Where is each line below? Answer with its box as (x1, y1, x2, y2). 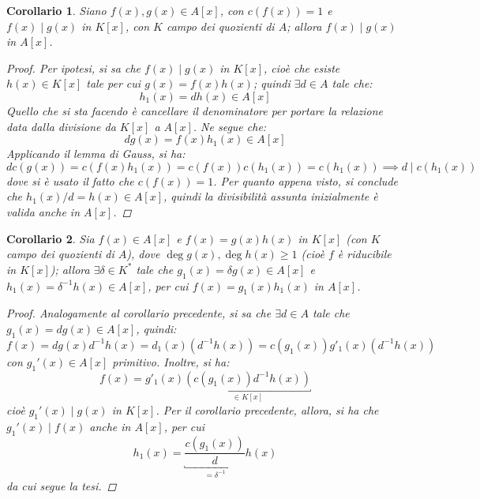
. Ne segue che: (193, 118, 267, 134)
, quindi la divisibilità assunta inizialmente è (163, 188, 378, 204)
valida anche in (6, 203, 81, 219)
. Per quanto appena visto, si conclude (213, 172, 398, 189)
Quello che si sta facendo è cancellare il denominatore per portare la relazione (6, 102, 384, 118)
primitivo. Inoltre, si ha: (112, 353, 230, 370)
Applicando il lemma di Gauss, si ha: (6, 145, 186, 162)
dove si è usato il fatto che (6, 172, 134, 189)
